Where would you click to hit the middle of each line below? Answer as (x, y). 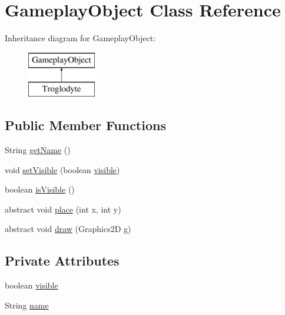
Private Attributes (62, 261)
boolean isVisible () (40, 189)
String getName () (38, 150)
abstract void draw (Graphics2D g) (68, 229)
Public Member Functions (85, 125)
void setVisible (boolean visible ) (62, 169)
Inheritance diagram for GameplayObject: (80, 38)
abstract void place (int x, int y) (63, 209)
